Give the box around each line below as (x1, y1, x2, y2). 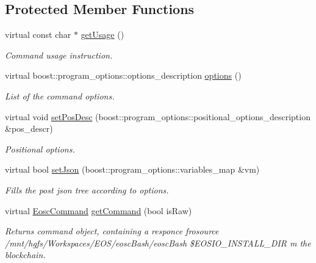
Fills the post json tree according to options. (5, 183, 169, 196)
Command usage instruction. (5, 48, 113, 61)
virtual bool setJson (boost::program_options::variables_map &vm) (5, 163, 260, 176)
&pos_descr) (5, 122, 53, 135)
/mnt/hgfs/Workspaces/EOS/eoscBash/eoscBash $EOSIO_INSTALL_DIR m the (5, 236, 311, 249)
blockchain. (5, 248, 46, 261)
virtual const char (5, 28, 71, 41)
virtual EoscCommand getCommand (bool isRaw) (5, 204, 192, 217)
